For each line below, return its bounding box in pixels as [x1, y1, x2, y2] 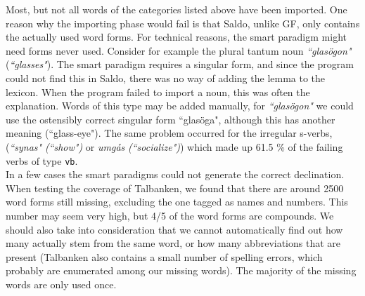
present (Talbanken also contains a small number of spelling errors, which [6, 249, 323, 264]
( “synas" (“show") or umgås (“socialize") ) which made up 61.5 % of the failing [6, 139, 343, 154]
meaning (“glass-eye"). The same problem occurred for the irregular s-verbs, [6, 126, 333, 140]
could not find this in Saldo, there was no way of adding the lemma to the [6, 70, 326, 85]
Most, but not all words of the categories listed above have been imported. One [6, 2, 347, 16]
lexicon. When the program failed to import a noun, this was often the [6, 84, 310, 99]
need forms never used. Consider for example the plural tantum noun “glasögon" [6, 43, 352, 58]
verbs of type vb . [6, 153, 78, 168]
